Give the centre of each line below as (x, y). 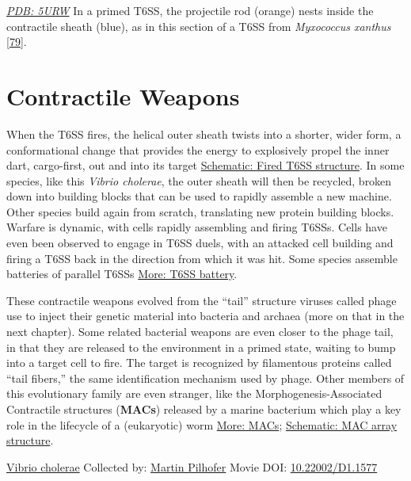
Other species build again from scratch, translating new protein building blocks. (200, 211)
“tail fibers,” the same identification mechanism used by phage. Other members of (205, 378)
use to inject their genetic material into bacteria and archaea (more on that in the (205, 316)
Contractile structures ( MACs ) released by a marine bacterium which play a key (204, 409)
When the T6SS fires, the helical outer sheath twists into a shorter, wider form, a (204, 134)
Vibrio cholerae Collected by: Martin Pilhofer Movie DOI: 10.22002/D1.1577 (192, 466)
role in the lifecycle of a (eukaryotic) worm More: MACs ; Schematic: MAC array (202, 424)
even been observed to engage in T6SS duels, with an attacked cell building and (200, 243)
